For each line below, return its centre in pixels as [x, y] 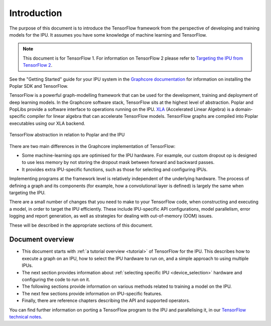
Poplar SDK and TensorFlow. [39, 86]
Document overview [42, 239]
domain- [244, 109]
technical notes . [26, 316]
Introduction [36, 13]
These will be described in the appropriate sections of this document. [81, 225]
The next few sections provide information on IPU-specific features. [92, 293]
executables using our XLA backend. [47, 123]
